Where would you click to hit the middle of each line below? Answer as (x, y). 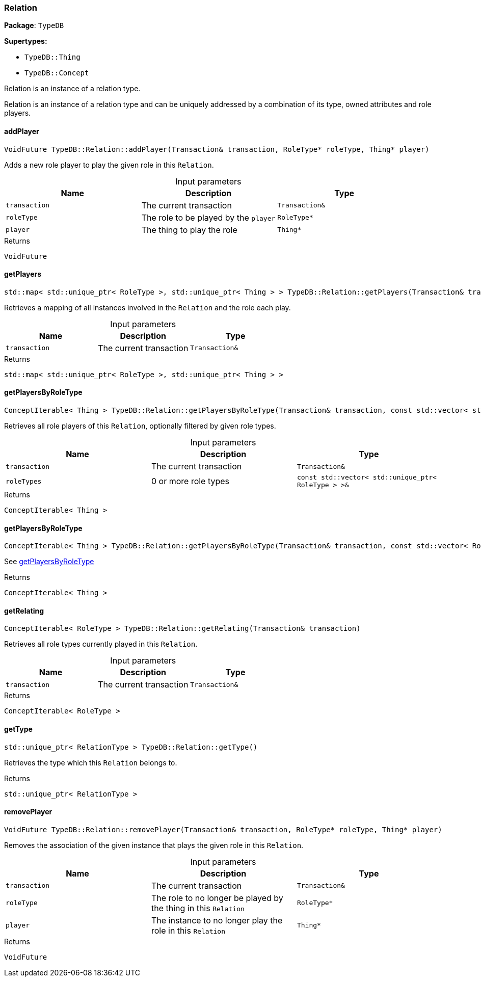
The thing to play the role (189, 230)
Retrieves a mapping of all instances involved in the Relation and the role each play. (148, 307)
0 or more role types (190, 481)
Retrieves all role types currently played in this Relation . (101, 644)
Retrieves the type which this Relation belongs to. (91, 762)
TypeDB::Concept (57, 73)
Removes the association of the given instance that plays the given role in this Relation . (154, 845)
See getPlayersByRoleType (49, 562)
